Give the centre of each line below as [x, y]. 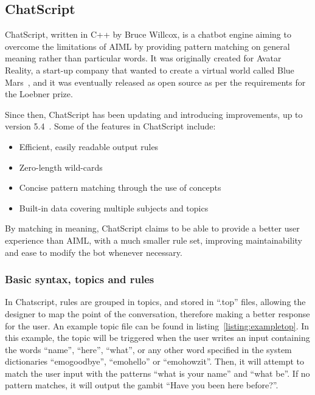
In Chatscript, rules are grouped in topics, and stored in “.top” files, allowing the [155, 302]
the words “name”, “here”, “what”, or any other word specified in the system [148, 349]
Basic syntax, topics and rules [80, 279]
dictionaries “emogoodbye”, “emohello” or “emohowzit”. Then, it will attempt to [155, 361]
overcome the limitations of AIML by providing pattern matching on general [147, 46]
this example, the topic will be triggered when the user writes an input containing [157, 338]
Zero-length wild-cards [61, 167]
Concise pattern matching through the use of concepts [120, 187]
